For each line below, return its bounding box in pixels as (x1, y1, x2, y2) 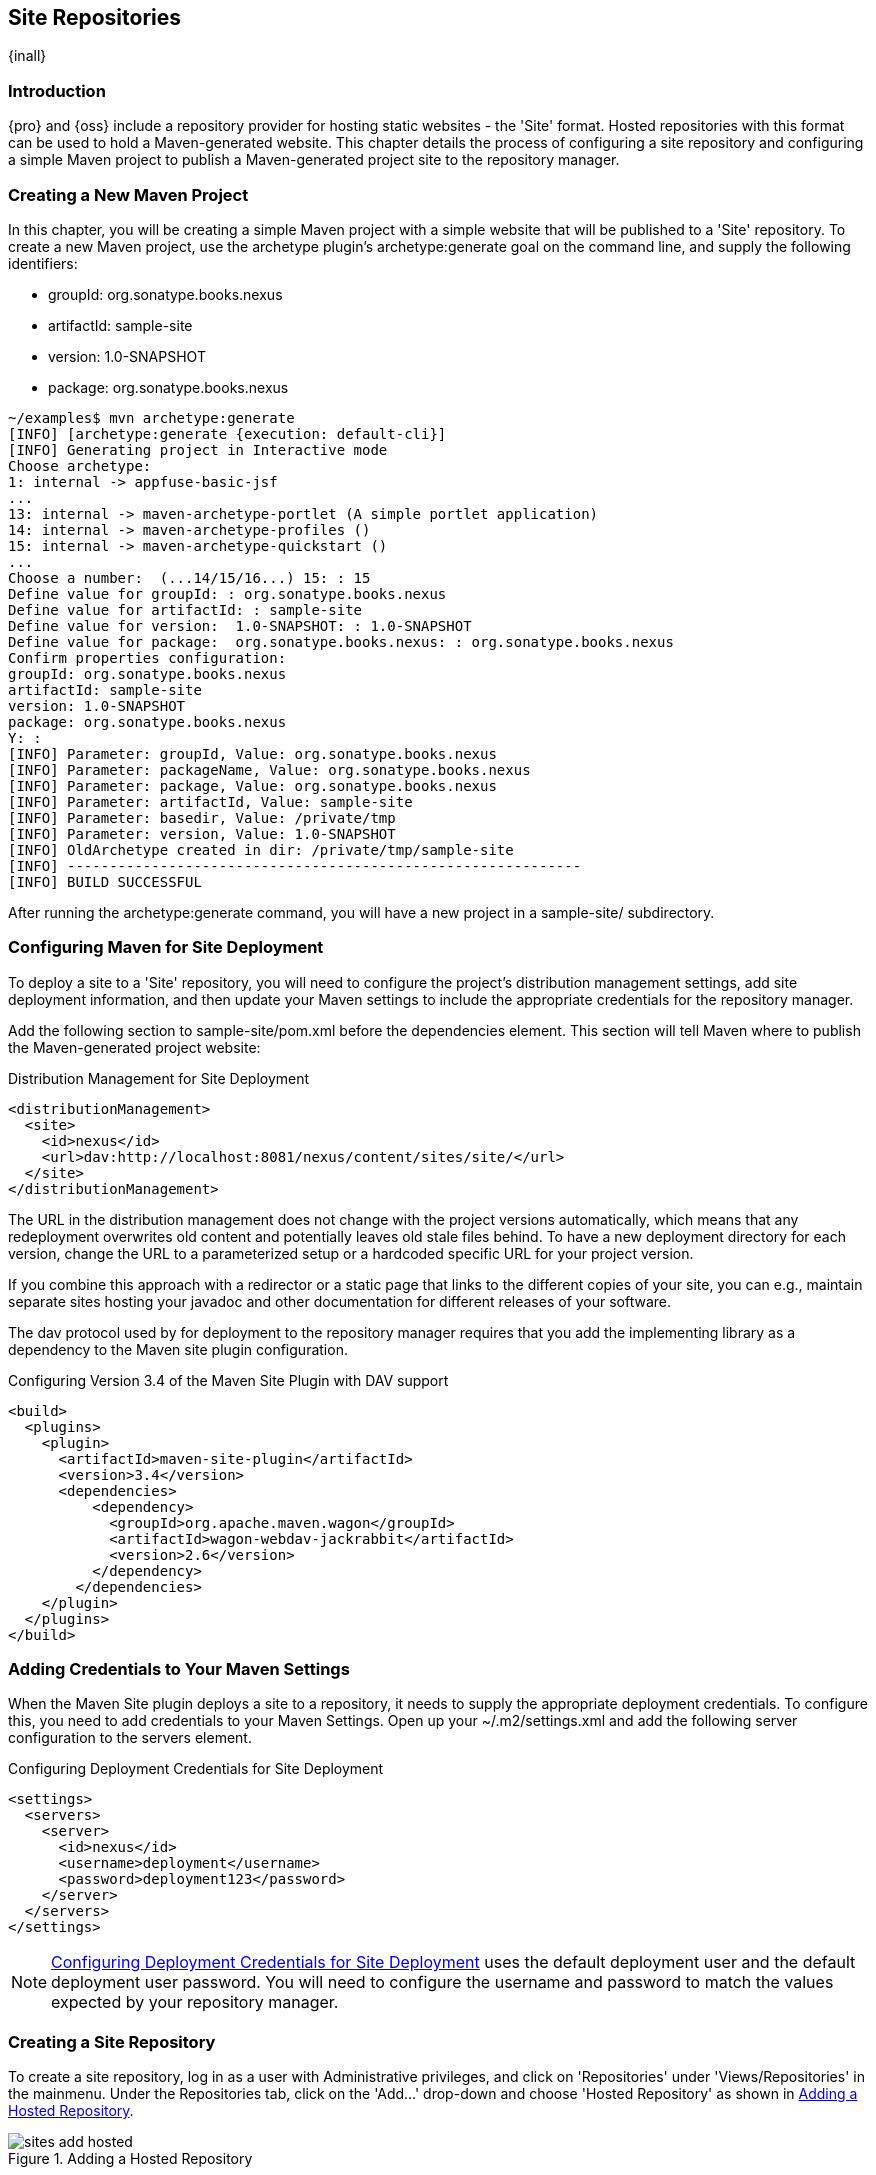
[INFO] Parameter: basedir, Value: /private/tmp (8, 809, 396, 826)
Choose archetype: (8, 457, 152, 474)
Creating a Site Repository (8, 2031, 216, 2052)
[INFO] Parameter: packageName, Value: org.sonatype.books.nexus (8, 761, 531, 778)
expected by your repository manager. (51, 1992, 339, 2013)
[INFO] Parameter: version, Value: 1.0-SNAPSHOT (8, 825, 396, 842)
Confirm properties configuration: (8, 649, 287, 666)
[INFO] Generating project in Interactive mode (8, 441, 388, 458)
